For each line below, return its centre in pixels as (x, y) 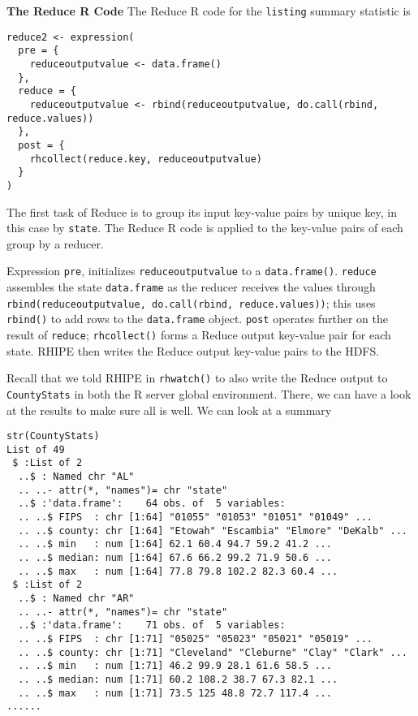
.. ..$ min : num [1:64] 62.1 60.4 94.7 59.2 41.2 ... (175, 544)
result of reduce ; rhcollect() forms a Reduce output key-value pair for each (199, 334)
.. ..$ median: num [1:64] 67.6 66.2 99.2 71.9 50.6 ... (175, 558)
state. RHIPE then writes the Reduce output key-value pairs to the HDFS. (193, 350)
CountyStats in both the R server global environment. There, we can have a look (209, 393)
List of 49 (36, 449)
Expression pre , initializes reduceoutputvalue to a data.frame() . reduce (192, 271)
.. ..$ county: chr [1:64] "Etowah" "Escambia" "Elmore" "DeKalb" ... (213, 531)
